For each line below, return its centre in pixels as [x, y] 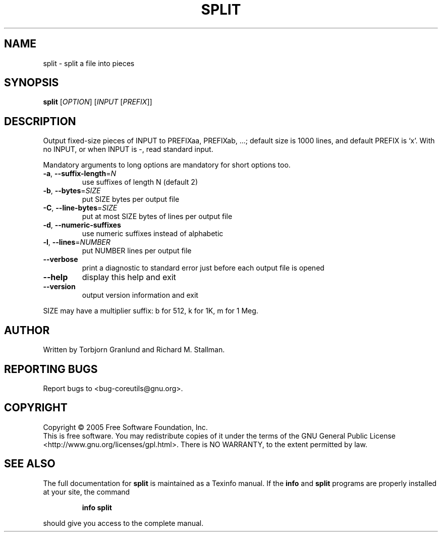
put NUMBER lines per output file [137, 251]
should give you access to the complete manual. [123, 523]
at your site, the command [87, 492]
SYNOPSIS [32, 83]
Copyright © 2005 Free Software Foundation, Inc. [125, 427]
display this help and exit [129, 277]
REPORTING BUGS [51, 369]
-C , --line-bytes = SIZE [80, 208]
